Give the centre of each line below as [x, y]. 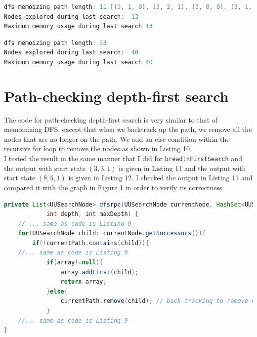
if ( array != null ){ [75, 263]
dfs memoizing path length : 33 [55, 43]
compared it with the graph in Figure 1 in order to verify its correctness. [114, 187]
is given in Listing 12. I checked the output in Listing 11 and [160, 178]
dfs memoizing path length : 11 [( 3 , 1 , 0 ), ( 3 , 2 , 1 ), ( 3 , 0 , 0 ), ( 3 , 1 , [128, 7]
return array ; [84, 282]
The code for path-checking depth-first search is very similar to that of [111, 119]
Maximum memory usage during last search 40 [78, 62]
